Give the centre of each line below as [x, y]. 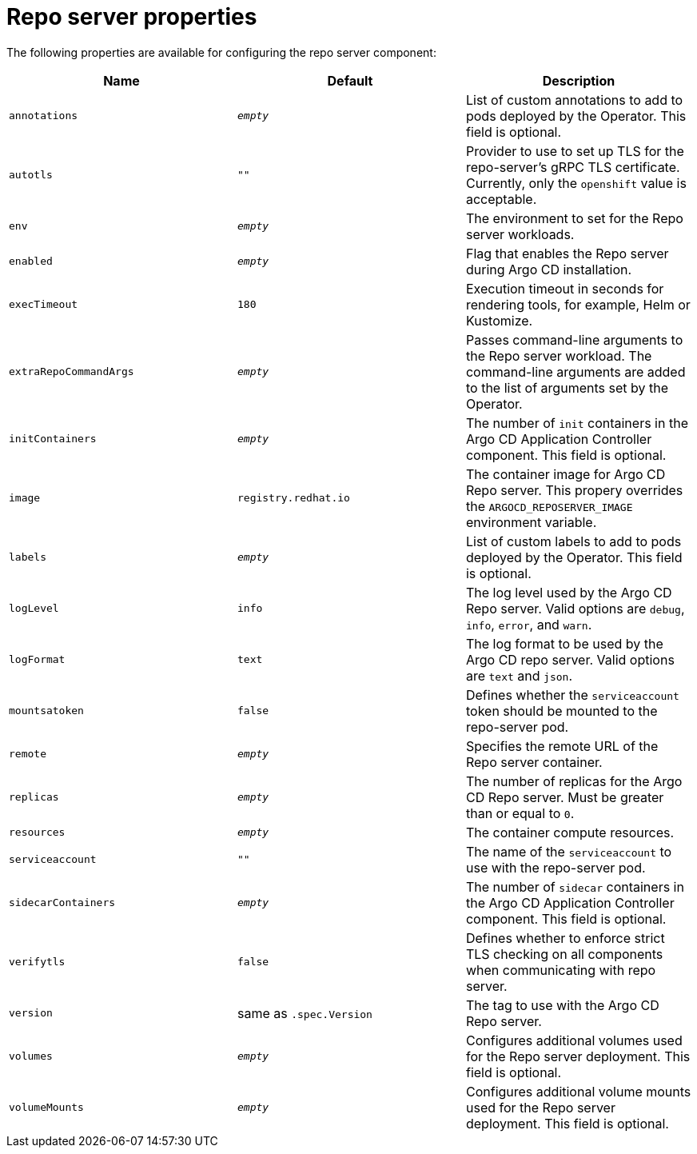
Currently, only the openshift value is [576, 183]
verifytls [37, 962]
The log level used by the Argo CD [569, 592]
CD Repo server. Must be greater [565, 797]
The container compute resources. [570, 832]
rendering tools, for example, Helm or [578, 304]
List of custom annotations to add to [574, 100]
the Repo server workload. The [559, 355]
